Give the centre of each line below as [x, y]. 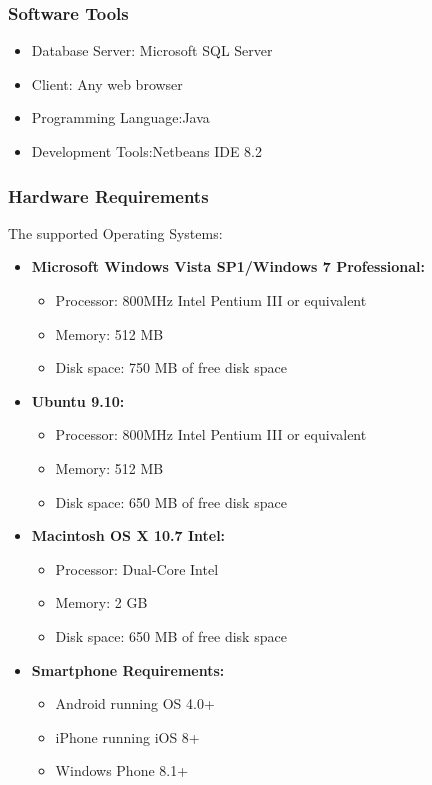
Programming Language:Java [120, 117]
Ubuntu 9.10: [78, 400]
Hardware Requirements [108, 195]
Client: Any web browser [107, 83]
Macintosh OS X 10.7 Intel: [128, 535]
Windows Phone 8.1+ [122, 770]
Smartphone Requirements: [128, 669]
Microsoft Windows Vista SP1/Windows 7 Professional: [228, 266]
